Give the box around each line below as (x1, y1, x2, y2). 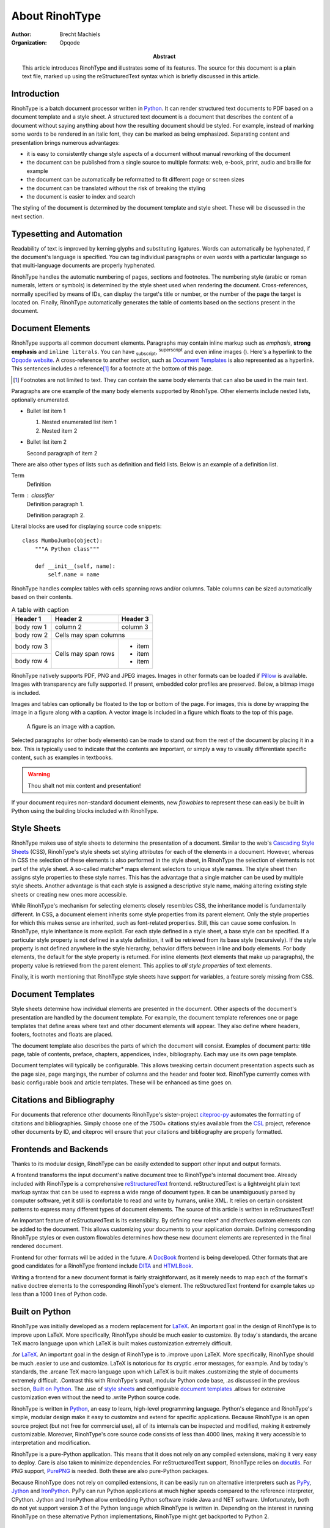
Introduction (11, 89, 60, 99)
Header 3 (121, 614, 149, 623)
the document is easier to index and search (26, 193, 136, 200)
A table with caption (11, 605, 69, 614)
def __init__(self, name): (34, 562, 116, 570)
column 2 (54, 622, 82, 631)
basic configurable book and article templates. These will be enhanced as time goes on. (11, 1079, 233, 1086)
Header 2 (54, 614, 82, 623)
